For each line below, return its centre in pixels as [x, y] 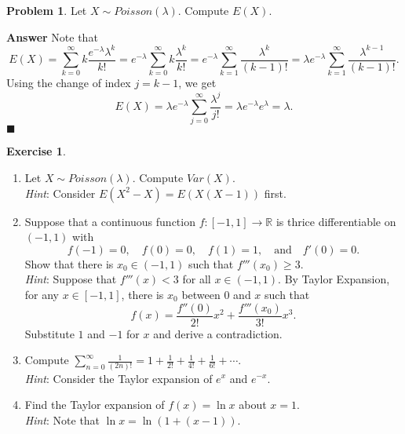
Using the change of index [69, 83]
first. [275, 193]
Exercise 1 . [36, 151]
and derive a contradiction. [218, 333]
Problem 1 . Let [47, 10]
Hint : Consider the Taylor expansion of [119, 378]
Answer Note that [52, 36]
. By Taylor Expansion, [334, 279]
